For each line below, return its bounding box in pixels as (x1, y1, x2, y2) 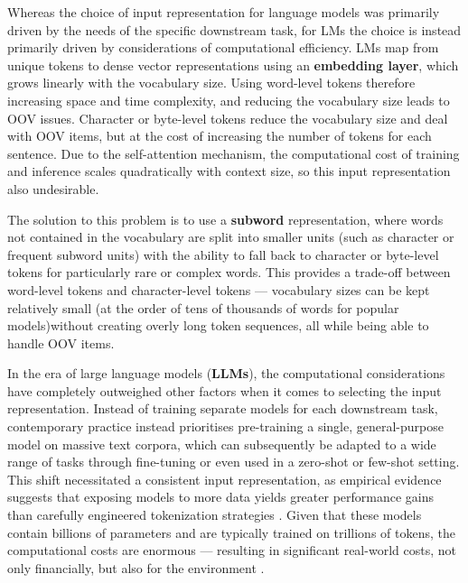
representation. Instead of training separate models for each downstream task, (7, 399, 438, 418)
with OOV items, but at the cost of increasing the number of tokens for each (7, 126, 432, 145)
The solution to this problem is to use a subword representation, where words (7, 209, 444, 228)
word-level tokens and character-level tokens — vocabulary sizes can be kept (7, 280, 430, 299)
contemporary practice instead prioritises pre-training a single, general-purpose (7, 417, 444, 436)
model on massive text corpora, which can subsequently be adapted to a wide (7, 434, 436, 453)
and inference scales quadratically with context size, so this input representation (7, 162, 451, 180)
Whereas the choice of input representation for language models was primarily (7, 3, 440, 21)
